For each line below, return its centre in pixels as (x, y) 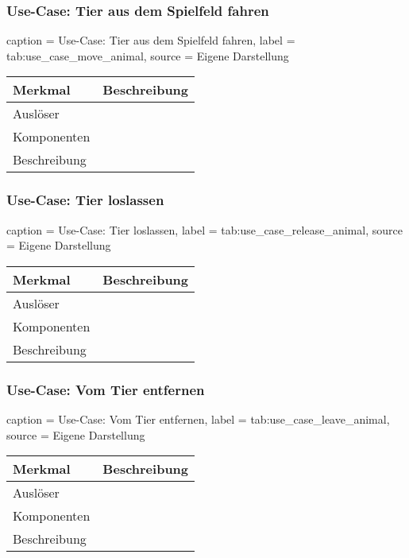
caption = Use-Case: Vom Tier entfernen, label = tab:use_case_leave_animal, (198, 419)
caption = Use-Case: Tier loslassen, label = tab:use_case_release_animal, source (204, 229)
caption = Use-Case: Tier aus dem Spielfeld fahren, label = (151, 40)
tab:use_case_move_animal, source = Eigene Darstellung (148, 55)
